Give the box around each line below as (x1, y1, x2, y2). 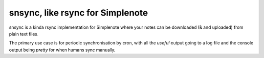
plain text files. (9, 31, 39, 37)
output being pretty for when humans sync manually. (9, 47, 116, 53)
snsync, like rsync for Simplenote (9, 7, 148, 18)
